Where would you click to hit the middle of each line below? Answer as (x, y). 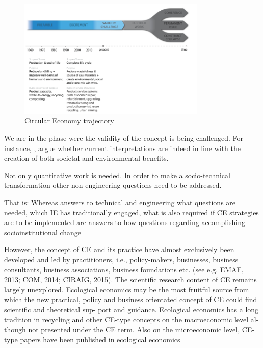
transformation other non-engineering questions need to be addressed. (113, 185)
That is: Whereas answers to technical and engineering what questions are (120, 202)
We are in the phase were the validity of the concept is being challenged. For (124, 138)
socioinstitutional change (43, 232)
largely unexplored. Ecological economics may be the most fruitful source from (127, 289)
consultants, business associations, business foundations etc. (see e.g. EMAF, (124, 269)
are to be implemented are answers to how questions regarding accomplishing (125, 222)
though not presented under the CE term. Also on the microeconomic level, (122, 329)
